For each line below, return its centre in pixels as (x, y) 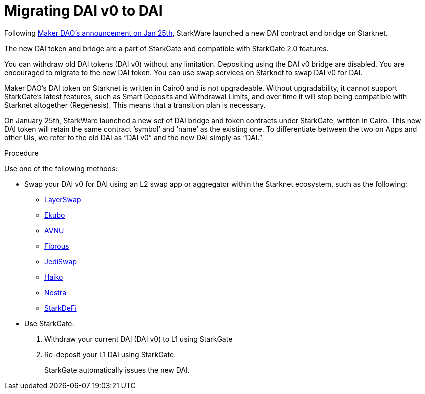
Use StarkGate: (49, 323)
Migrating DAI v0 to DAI (83, 11)
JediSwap (60, 261)
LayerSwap (63, 199)
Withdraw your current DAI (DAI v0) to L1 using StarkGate (138, 339)
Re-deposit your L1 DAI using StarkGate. (110, 354)
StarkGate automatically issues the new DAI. (117, 370)
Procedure (21, 153)
